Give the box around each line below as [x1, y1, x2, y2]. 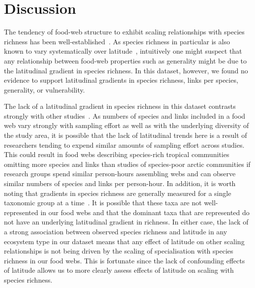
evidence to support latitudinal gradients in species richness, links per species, [4, 75, 238, 85]
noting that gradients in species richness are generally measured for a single [4, 188, 231, 198]
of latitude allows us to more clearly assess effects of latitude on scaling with [4, 265, 234, 275]
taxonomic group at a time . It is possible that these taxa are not [4, 197, 202, 208]
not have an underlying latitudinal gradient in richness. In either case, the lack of [4, 217, 249, 227]
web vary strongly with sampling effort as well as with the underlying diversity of [4, 120, 249, 130]
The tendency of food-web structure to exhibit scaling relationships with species [4, 27, 245, 37]
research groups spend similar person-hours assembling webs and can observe [4, 168, 236, 179]
